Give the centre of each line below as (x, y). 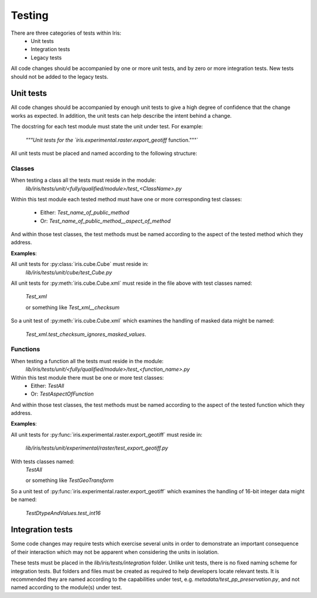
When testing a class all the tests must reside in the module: (84, 180)
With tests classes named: (43, 461)
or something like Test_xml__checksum (72, 307)
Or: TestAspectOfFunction (62, 394)
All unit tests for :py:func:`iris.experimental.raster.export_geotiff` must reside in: (107, 434)
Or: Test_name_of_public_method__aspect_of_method (105, 221)
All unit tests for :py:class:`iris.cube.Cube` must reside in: (80, 264)
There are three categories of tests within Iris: (66, 33)
